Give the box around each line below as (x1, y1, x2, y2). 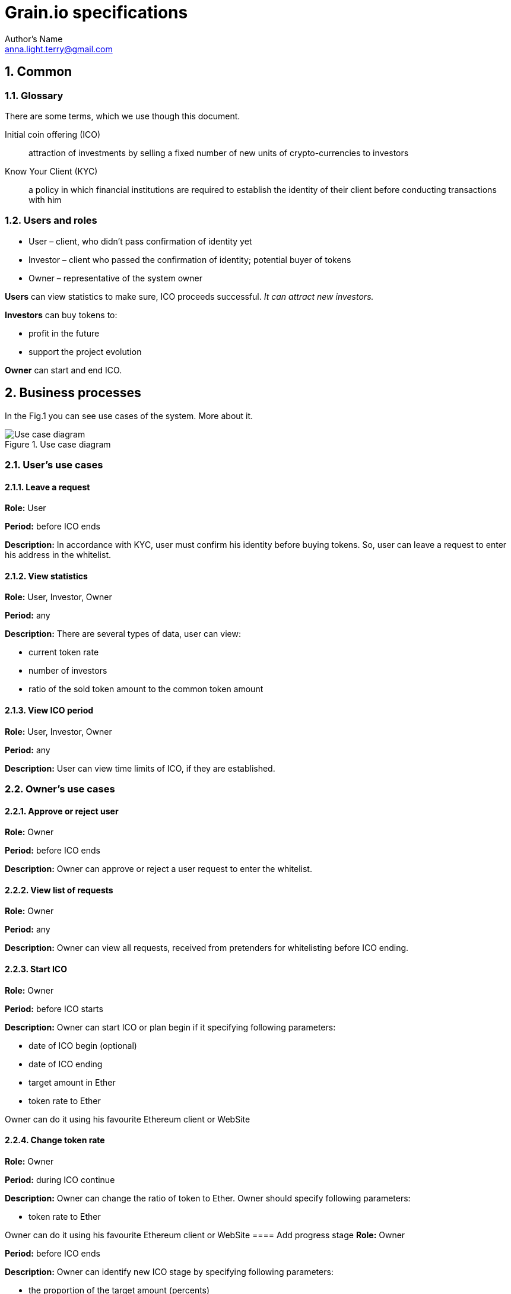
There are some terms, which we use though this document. (5, 110, 240, 121)
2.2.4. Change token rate (5, 1135, 105, 1146)
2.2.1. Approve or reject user (5, 805, 119, 816)
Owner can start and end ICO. (5, 364, 122, 375)
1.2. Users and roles (5, 214, 97, 227)
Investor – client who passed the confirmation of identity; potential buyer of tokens (28, 254, 351, 265)
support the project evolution (28, 346, 142, 357)
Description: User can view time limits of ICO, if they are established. (5, 763, 275, 773)
